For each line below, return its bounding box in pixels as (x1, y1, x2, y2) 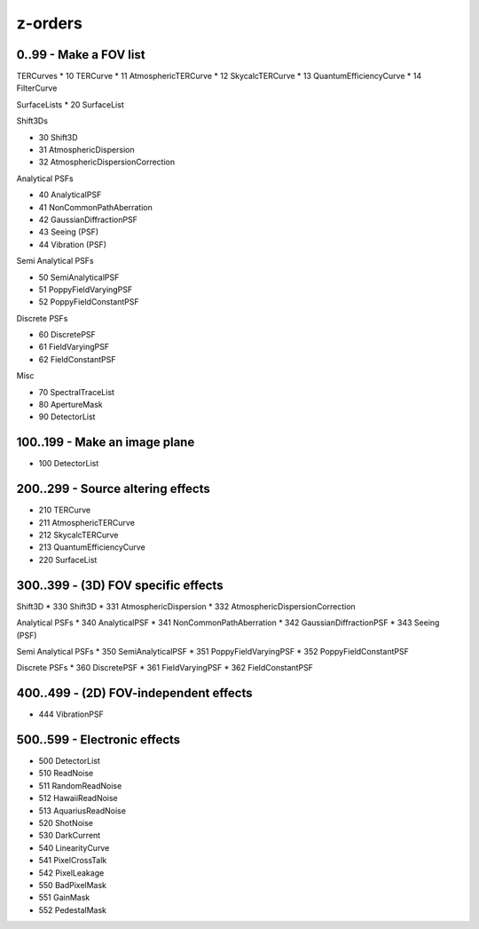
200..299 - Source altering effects (16, 481, 210, 496)
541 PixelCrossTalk (38, 855, 107, 866)
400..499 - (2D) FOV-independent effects (16, 686, 253, 701)
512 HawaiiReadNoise (38, 793, 119, 804)
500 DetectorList (38, 756, 101, 766)
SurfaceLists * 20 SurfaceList (16, 99, 124, 110)
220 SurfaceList (38, 554, 98, 565)
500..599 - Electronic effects (16, 733, 181, 747)
